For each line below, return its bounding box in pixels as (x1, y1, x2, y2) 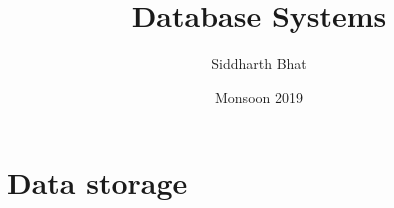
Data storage (7, 162, 188, 203)
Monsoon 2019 (215, 86, 303, 107)
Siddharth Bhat (211, 53, 307, 74)
